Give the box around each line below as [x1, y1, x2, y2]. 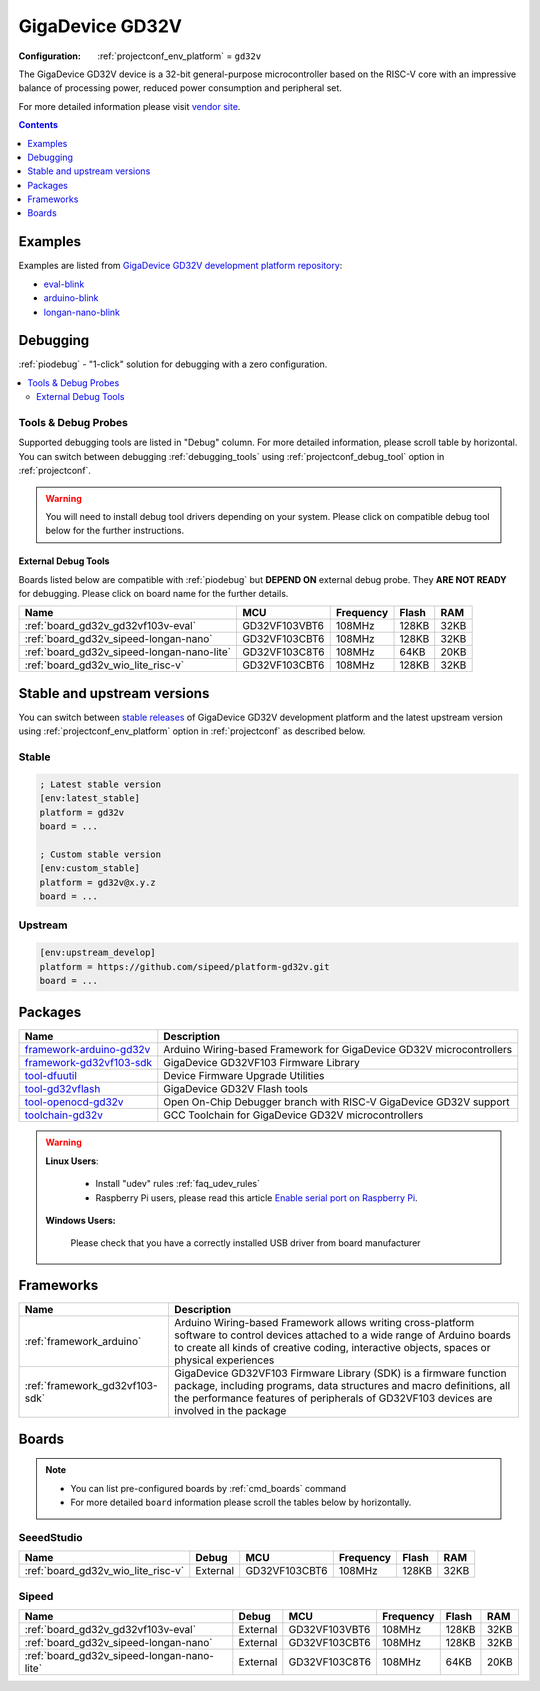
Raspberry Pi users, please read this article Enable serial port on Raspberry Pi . [95, 1191, 419, 1204]
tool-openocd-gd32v [24, 1095, 124, 1109]
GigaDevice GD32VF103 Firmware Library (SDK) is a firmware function [174, 1366, 507, 1380]
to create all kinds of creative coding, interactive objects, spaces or [174, 1341, 491, 1355]
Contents [18, 119, 59, 131]
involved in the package [174, 1404, 287, 1418]
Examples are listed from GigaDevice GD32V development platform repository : [18, 260, 343, 272]
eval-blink [43, 278, 85, 290]
